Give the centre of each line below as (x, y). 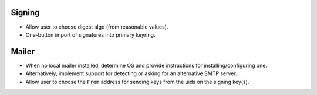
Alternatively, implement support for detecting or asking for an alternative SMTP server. (131, 73)
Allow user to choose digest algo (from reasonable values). (97, 27)
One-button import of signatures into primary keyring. (90, 34)
